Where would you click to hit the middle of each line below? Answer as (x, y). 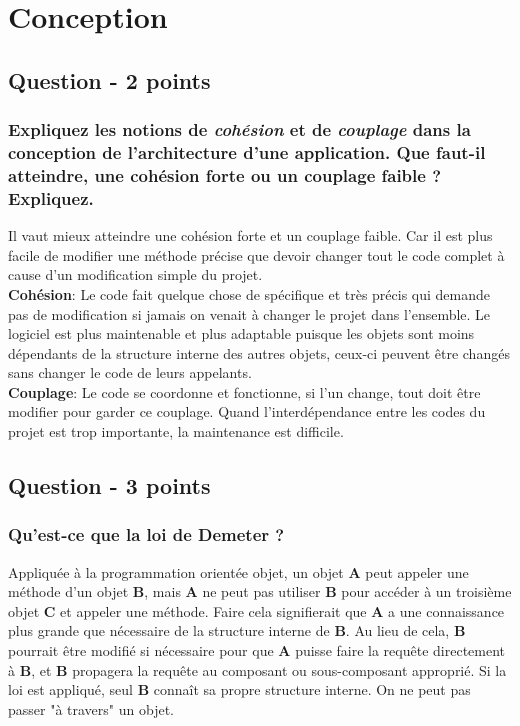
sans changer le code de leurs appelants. (130, 372)
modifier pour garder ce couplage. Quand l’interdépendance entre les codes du (247, 411)
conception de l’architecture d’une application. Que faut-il (247, 152)
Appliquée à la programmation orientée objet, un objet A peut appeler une (238, 571)
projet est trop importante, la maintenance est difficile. (176, 431)
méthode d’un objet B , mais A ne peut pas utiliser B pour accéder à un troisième (260, 591)
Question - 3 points (109, 485)
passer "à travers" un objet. (91, 708)
